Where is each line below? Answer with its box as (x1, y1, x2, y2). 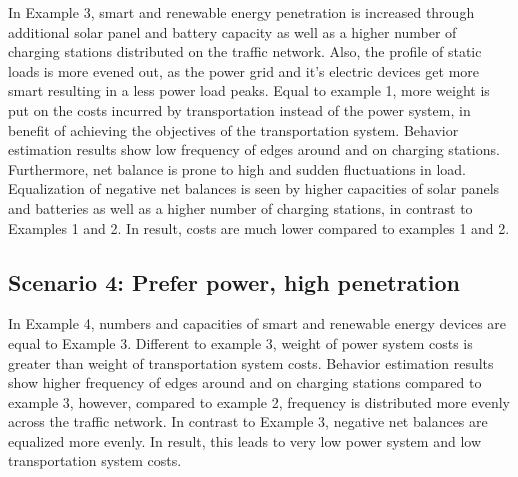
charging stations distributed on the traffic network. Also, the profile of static (8, 41, 482, 62)
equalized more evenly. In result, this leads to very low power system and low (8, 430, 481, 451)
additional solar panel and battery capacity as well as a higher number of (8, 21, 457, 42)
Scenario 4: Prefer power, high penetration (8, 266, 460, 297)
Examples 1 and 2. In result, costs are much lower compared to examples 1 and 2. (8, 217, 510, 238)
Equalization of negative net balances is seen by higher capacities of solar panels (8, 178, 500, 199)
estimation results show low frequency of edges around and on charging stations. (8, 139, 500, 160)
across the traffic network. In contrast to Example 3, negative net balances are (8, 411, 488, 432)
